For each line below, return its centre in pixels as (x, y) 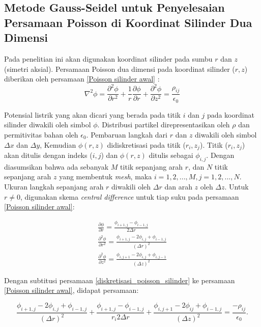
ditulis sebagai (171, 155)
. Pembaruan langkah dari (127, 134)
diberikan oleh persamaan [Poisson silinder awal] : (82, 79)
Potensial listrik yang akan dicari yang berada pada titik (93, 114)
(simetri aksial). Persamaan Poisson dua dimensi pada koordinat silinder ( (120, 69)
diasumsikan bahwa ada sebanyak (56, 166)
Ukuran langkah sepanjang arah (54, 186)
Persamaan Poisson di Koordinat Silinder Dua (128, 22)
